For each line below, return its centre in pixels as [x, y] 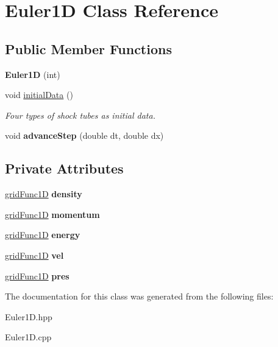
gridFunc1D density [44, 194]
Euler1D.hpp [29, 316]
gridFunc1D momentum [52, 214]
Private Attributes [64, 168]
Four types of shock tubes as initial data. [80, 115]
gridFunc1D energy [43, 235]
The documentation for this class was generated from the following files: [139, 296]
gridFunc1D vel [34, 255]
